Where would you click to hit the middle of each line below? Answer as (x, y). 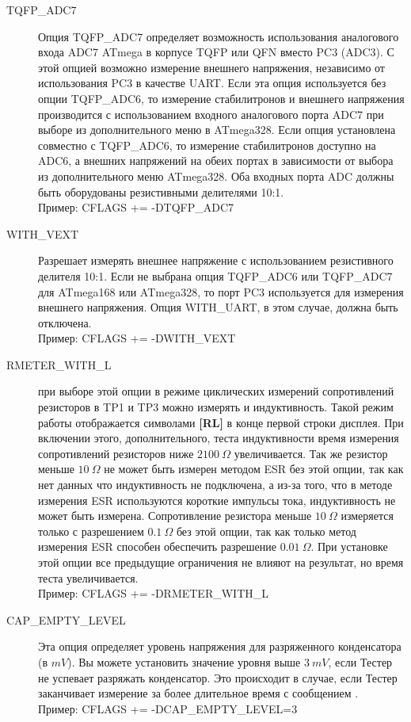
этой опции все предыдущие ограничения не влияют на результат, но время (221, 562)
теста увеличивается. (88, 577)
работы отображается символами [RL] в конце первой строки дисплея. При (221, 422)
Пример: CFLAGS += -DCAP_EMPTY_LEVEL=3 (168, 708)
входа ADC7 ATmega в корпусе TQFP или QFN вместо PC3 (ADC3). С (216, 52)
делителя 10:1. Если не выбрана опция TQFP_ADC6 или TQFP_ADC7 (215, 275)
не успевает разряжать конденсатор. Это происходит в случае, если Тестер (218, 677)
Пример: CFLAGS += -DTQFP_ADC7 (136, 207)
